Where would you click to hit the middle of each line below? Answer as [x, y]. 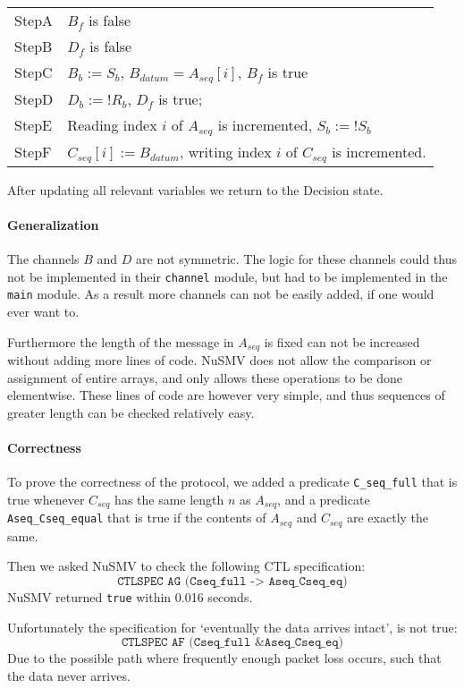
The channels [43, 259]
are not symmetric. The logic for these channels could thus [296, 259]
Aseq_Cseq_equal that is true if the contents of [137, 518]
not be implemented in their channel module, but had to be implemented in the [228, 276]
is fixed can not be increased [342, 341]
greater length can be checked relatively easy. [131, 412]
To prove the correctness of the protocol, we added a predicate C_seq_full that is [232, 482]
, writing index [225, 151]
